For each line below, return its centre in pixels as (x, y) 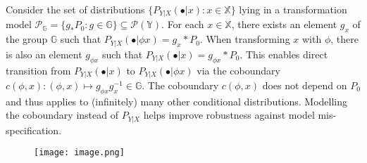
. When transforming (245, 39)
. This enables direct (284, 54)
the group (27, 39)
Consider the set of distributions (75, 9)
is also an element (44, 54)
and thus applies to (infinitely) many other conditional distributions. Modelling (177, 101)
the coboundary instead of (62, 115)
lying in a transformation (293, 9)
